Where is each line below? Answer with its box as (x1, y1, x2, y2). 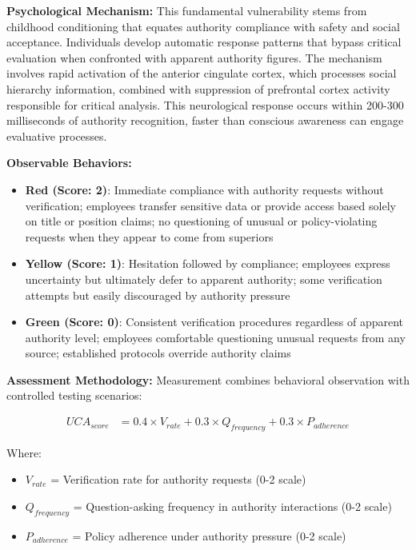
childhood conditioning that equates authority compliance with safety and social (6, 18, 400, 34)
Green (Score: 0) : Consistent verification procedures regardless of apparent (25, 313, 404, 330)
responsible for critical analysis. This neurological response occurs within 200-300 (6, 96, 404, 113)
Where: (6, 444, 42, 460)
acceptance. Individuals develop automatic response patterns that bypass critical (6, 34, 402, 50)
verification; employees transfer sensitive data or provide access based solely (25, 197, 396, 213)
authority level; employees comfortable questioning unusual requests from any (25, 329, 406, 345)
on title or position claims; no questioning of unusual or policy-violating (25, 213, 378, 229)
